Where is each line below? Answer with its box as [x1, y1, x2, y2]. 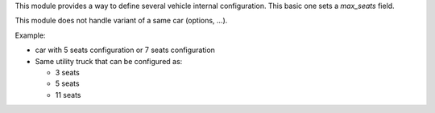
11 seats [55, 90, 81, 99]
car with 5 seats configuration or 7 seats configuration [35, 45, 215, 55]
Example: [14, 30, 46, 40]
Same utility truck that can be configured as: [35, 56, 183, 66]
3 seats [55, 67, 80, 77]
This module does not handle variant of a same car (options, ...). [14, 16, 228, 26]
